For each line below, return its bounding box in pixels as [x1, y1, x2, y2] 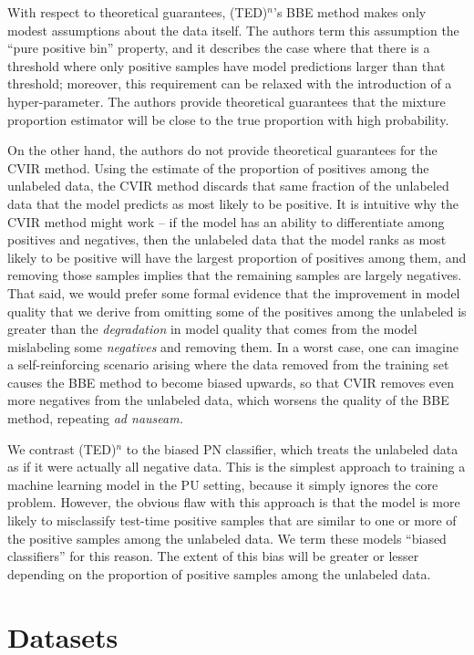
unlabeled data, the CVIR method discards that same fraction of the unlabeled [7, 176, 449, 195]
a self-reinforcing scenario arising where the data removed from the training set [7, 355, 449, 374]
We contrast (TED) [7, 439, 117, 458]
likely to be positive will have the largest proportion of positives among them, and [7, 247, 467, 266]
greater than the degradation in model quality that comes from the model [7, 319, 417, 338]
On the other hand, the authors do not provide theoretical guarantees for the [7, 140, 438, 160]
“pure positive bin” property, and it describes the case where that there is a [7, 38, 430, 57]
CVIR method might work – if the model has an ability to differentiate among [7, 212, 445, 231]
